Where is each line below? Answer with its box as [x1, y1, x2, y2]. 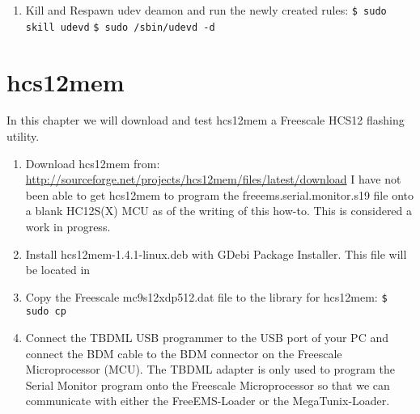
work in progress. [25, 218, 111, 234]
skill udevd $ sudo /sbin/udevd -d [25, 21, 215, 33]
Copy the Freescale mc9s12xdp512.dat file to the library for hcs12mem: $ [25, 288, 388, 305]
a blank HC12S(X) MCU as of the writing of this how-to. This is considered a [25, 202, 413, 219]
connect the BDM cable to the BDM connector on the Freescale [25, 344, 342, 361]
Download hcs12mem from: [25, 154, 160, 171]
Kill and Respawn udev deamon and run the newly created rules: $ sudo [25, 2, 387, 18]
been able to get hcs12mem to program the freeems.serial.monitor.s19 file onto [25, 186, 414, 203]
